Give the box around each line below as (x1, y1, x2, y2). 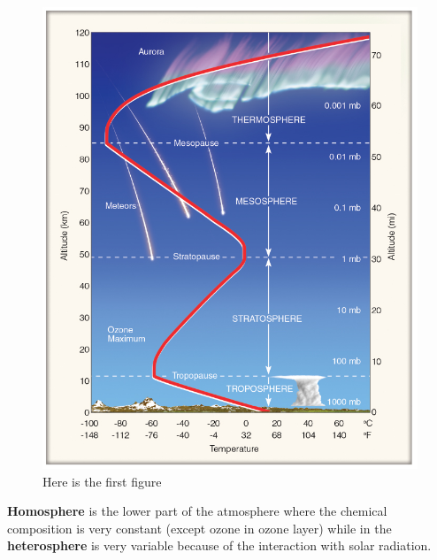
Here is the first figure (42, 472, 162, 490)
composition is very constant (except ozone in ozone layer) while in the (7, 518, 392, 537)
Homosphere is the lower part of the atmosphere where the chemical (7, 502, 387, 520)
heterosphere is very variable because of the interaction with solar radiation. (7, 536, 432, 555)
